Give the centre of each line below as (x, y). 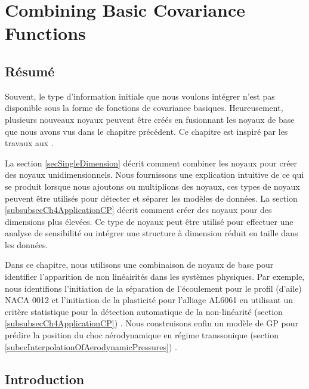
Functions (45, 33)
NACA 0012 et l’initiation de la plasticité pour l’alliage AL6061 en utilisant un (149, 300)
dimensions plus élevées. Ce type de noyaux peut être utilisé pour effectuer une (149, 221)
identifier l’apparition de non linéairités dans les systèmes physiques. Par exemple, (155, 277)
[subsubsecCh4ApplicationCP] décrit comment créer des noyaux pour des (138, 210)
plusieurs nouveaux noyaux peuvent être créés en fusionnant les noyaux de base (150, 119)
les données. (27, 244)
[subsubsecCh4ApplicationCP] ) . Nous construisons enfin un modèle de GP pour (152, 323)
